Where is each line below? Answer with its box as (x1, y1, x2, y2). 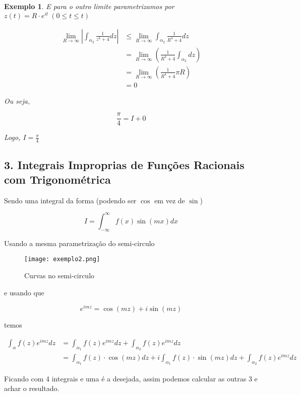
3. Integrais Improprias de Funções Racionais (4, 156, 245, 172)
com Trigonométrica (4, 172, 111, 187)
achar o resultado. (4, 383, 59, 393)
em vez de (154, 195, 185, 205)
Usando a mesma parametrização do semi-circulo (4, 238, 155, 248)
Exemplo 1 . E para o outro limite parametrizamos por (4, 1, 174, 11)
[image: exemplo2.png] (24, 256, 100, 263)
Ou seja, (4, 95, 30, 106)
